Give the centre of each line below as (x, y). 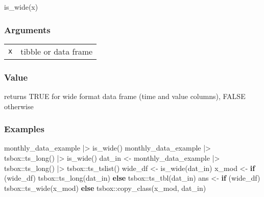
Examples (24, 129)
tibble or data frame (57, 51)
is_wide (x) (21, 7)
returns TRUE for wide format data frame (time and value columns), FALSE (125, 96)
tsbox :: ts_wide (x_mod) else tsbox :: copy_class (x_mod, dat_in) (105, 188)
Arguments (27, 29)
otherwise (19, 106)
